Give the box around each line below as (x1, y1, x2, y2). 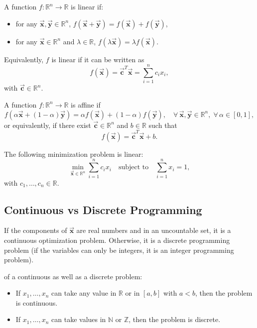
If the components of (4, 225, 67, 235)
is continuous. (15, 297, 58, 308)
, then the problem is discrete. (128, 314, 221, 325)
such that (148, 119, 177, 130)
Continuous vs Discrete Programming (4, 202, 202, 217)
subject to (118, 164, 149, 171)
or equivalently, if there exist (4, 119, 91, 130)
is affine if (71, 99, 101, 109)
